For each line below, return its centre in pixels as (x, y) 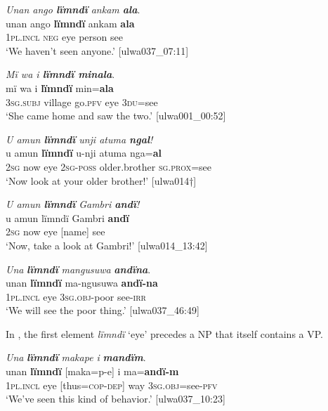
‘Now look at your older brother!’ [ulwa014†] (101, 180)
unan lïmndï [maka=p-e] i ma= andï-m (92, 371)
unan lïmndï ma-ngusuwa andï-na (82, 283)
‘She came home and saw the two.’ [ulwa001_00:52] (116, 116)
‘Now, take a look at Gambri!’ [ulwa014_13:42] (107, 245)
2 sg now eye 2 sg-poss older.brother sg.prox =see (109, 166)
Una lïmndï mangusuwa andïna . (78, 269)
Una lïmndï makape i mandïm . (76, 357)
